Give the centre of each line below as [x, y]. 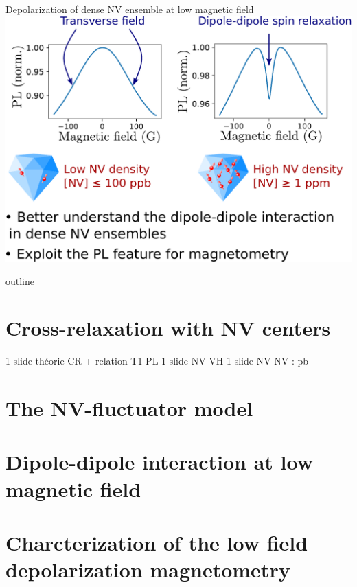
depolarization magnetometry [148, 569]
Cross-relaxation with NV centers [168, 328]
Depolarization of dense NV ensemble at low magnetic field [130, 9]
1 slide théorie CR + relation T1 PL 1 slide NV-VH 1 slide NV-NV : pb [157, 361]
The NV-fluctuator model [129, 408]
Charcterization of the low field [157, 542]
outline [20, 280]
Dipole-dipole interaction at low [159, 462]
